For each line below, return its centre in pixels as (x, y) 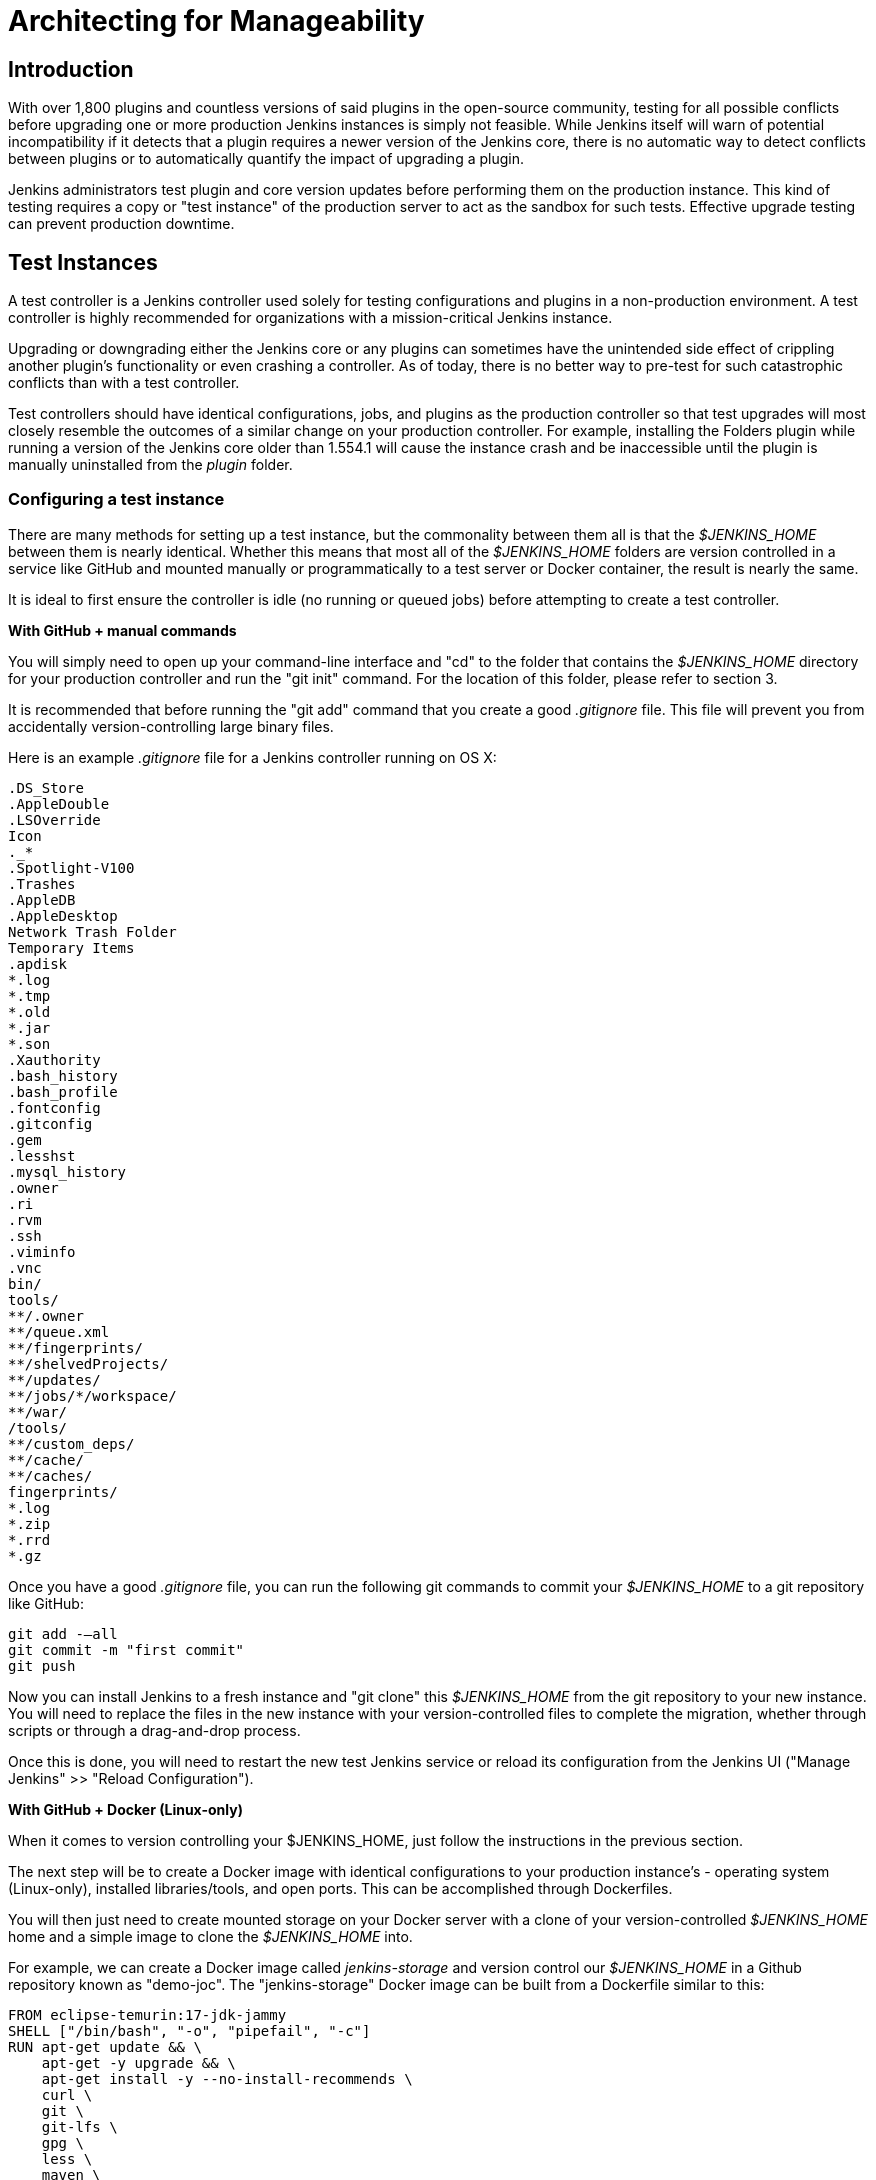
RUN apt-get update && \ (105, 2046)
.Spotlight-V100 (71, 867)
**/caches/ (50, 1475)
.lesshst (42, 1155)
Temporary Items (71, 947)
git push (42, 1665)
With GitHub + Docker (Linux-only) (125, 1809)
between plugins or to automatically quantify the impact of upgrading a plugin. (266, 159)
